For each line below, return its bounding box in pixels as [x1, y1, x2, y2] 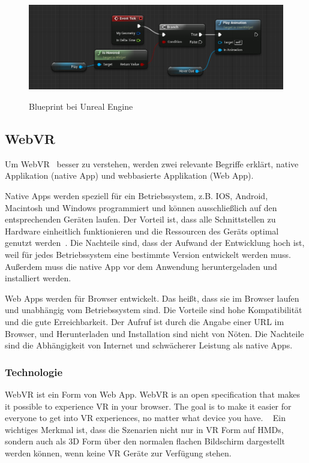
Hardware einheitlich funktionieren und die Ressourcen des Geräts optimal [5, 224, 279, 237]
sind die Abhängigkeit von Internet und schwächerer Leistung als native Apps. [5, 339, 293, 351]
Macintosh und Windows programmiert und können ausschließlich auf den [5, 201, 277, 214]
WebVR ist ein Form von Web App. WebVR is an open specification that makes [5, 387, 301, 400]
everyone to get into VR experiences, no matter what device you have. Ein [5, 411, 286, 424]
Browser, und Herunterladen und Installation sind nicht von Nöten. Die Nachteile [5, 327, 304, 339]
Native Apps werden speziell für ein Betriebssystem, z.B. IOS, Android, [5, 190, 268, 202]
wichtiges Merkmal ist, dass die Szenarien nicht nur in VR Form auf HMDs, [5, 423, 284, 435]
